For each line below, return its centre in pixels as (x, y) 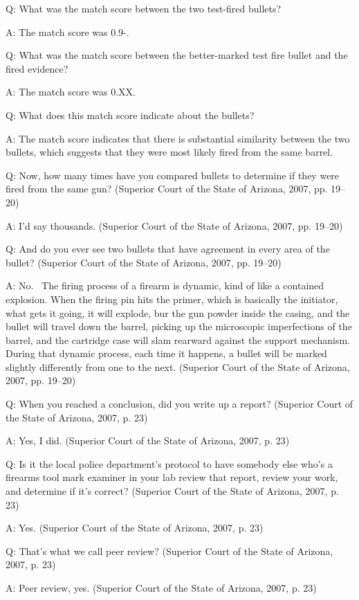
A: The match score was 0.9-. (67, 31)
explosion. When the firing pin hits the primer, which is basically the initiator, (172, 299)
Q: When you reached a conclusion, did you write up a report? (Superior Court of (179, 404)
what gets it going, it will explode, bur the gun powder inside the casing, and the (178, 312)
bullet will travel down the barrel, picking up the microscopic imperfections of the (179, 326)
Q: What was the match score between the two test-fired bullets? (144, 8)
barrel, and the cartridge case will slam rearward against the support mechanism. (178, 339)
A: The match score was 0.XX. (71, 92)
